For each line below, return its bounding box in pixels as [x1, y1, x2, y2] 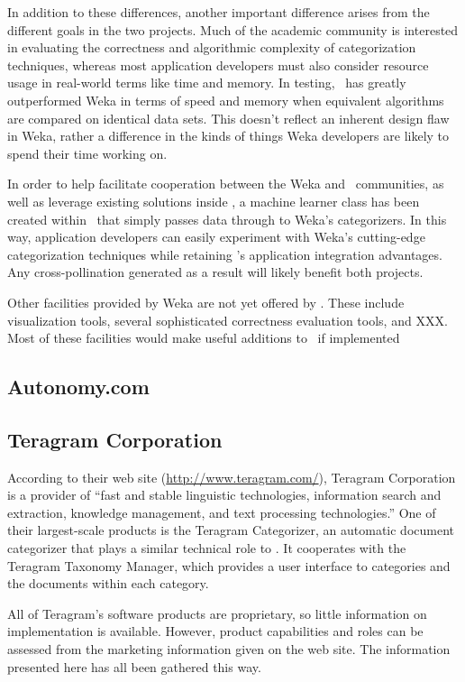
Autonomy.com [7, 373, 150, 401]
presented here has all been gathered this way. [7, 657, 261, 676]
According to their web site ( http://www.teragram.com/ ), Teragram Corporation [7, 467, 456, 486]
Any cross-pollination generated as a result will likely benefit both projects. [7, 263, 424, 281]
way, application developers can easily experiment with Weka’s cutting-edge [7, 227, 425, 246]
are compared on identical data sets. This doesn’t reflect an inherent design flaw [7, 108, 450, 127]
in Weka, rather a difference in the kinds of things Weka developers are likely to [7, 126, 450, 145]
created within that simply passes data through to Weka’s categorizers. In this [7, 209, 447, 228]
